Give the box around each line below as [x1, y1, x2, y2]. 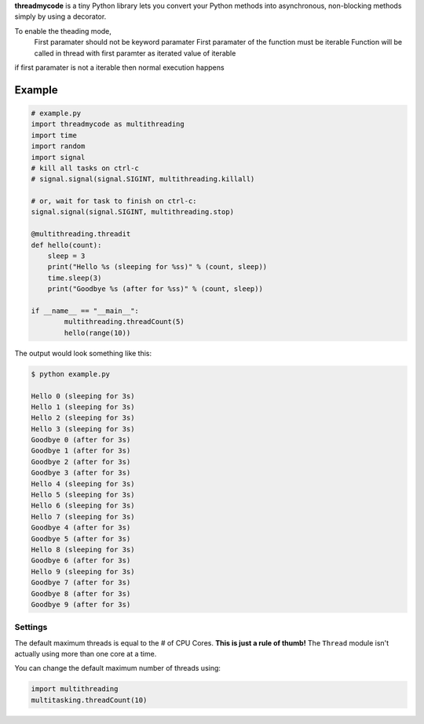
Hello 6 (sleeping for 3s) [31, 501, 135, 510]
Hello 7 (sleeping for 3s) [31, 512, 135, 521]
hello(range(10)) [64, 328, 131, 337]
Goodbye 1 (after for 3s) [31, 446, 131, 455]
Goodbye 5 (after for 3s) [31, 534, 131, 543]
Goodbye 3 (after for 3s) [31, 468, 131, 478]
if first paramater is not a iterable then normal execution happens [14, 63, 225, 72]
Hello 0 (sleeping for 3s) [31, 391, 135, 400]
